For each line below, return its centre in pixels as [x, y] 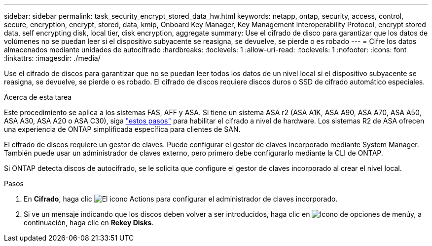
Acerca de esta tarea [38, 97]
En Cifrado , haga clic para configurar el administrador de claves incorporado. [181, 199]
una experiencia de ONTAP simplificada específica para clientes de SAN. [122, 129]
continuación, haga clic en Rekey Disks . [89, 223]
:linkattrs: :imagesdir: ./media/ [52, 58]
